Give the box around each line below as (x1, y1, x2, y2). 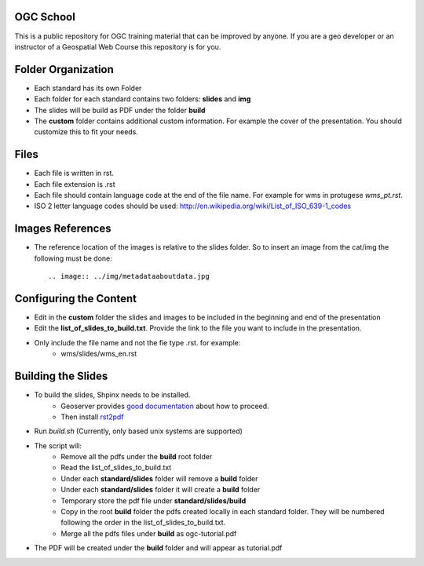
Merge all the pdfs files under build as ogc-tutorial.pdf (60, 528, 237, 538)
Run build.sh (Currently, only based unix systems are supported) (34, 426, 243, 436)
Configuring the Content (14, 291, 137, 305)
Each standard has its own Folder (34, 83, 142, 93)
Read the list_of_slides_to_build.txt (60, 463, 172, 473)
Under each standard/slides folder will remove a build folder (60, 473, 258, 483)
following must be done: (34, 254, 113, 263)
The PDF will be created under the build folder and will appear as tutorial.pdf (34, 543, 283, 553)
